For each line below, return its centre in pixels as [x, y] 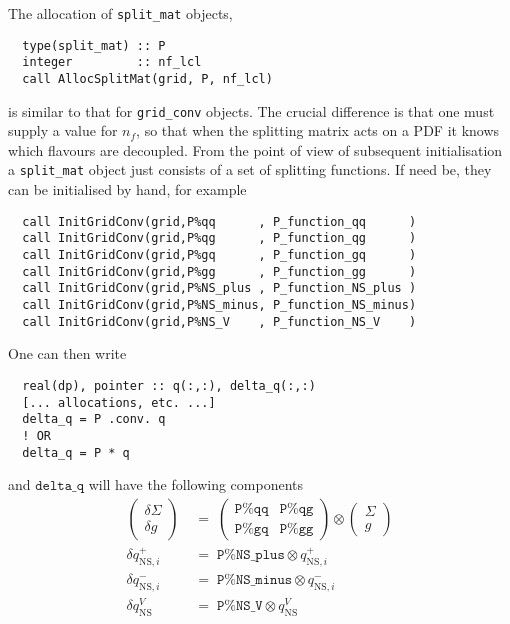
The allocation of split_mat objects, [120, 13]
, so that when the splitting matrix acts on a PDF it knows [318, 130]
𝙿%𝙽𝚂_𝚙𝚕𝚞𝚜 [251, 555]
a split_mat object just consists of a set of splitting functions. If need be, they [250, 169]
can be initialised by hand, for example [127, 189]
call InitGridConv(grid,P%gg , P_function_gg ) [219, 271]
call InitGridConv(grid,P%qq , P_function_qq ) [219, 221]
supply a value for [63, 130]
